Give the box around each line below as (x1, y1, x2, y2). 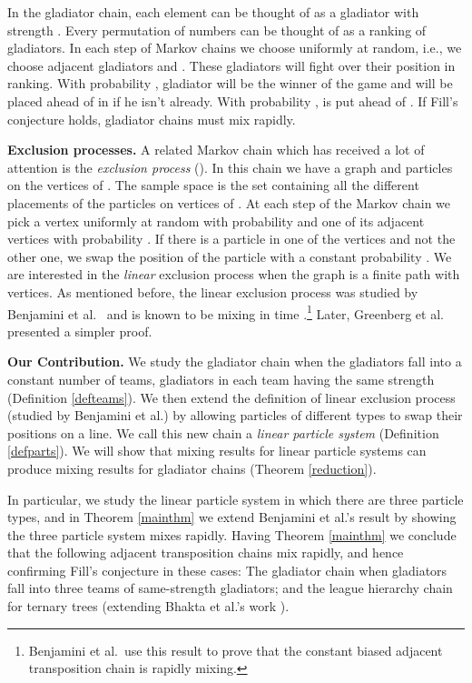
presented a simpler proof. (7, 321, 152, 340)
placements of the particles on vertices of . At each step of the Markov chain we (7, 193, 451, 212)
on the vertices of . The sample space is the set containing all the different (7, 176, 419, 195)
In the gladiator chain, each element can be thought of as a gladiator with (7, 3, 419, 21)
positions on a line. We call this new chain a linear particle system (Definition (7, 423, 439, 442)
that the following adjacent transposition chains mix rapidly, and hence (7, 543, 404, 562)
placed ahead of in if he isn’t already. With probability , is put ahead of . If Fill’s (7, 91, 458, 110)
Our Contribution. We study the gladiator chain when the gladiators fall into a (7, 352, 462, 371)
